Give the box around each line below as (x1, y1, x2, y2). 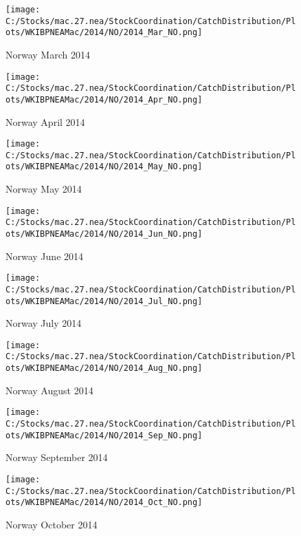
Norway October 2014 (5, 517, 98, 531)
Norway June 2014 (5, 248, 84, 263)
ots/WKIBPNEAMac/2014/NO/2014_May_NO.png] (5, 162, 203, 172)
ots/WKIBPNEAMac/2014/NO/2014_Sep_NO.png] (5, 430, 203, 440)
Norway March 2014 (5, 47, 90, 61)
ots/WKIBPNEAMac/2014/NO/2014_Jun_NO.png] (5, 229, 203, 239)
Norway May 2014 (5, 182, 82, 196)
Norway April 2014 (5, 114, 85, 129)
